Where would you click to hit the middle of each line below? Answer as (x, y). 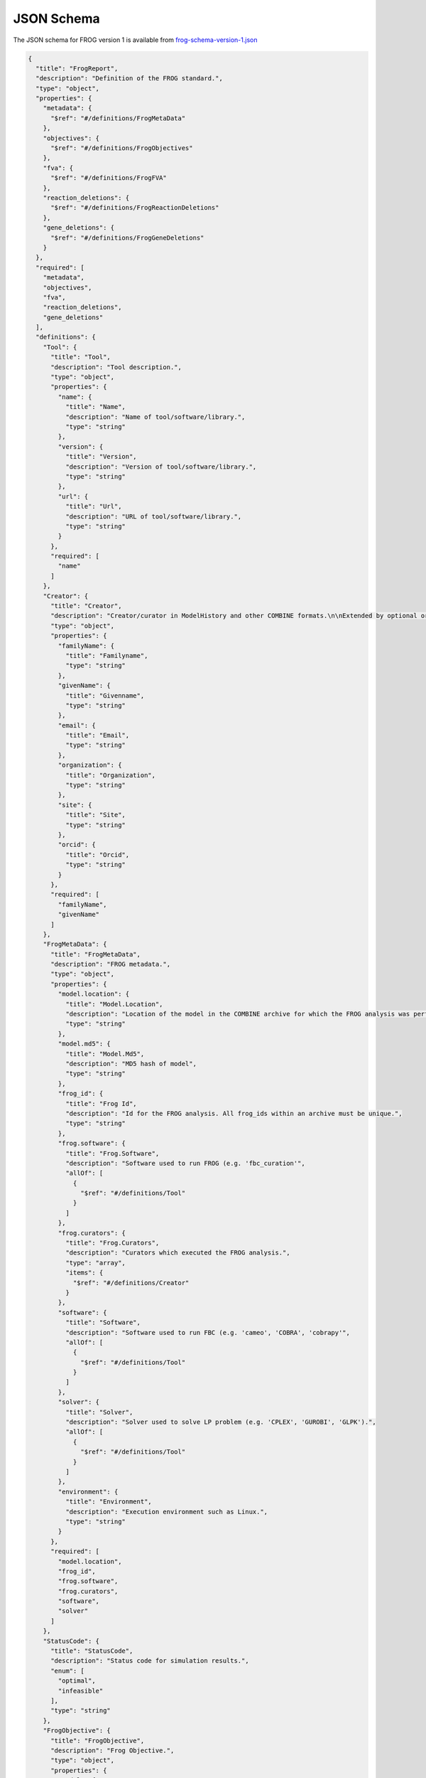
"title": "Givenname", (105, 696)
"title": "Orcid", (97, 855)
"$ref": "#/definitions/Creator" (131, 1283)
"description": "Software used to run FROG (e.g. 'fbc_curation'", (185, 1163)
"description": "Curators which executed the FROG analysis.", (177, 1253)
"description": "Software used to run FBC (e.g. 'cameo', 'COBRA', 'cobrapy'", (208, 1332)
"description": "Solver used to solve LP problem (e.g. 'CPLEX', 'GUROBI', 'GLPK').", (220, 1422)
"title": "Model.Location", (114, 1004)
